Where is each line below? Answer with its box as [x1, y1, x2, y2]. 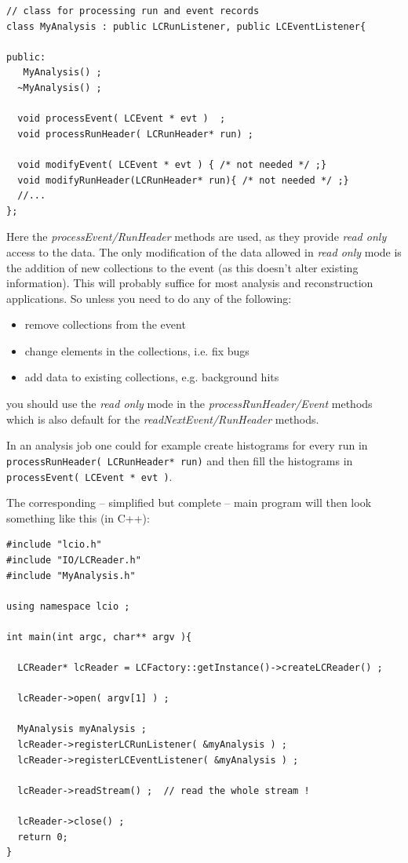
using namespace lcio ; [6, 600, 130, 612]
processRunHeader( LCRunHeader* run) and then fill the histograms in [6, 452, 353, 468]
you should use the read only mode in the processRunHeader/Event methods [6, 395, 373, 412]
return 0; [17, 831, 68, 843]
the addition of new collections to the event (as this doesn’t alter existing [6, 259, 359, 275]
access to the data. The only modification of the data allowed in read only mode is [6, 243, 402, 260]
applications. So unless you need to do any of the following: [6, 289, 292, 306]
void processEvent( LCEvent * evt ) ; [17, 113, 226, 125]
